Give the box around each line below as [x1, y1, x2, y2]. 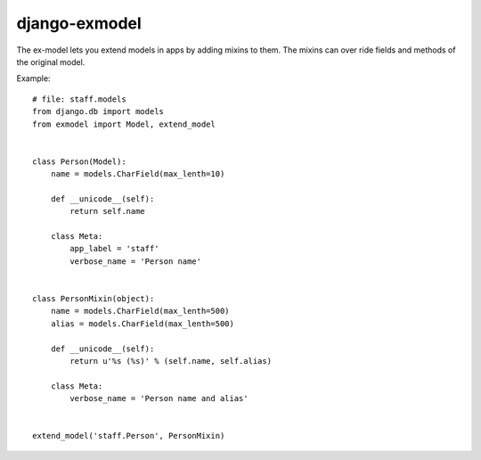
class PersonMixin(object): [32, 293, 155, 303]
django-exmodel [16, 13, 142, 33]
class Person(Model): [32, 156, 126, 167]
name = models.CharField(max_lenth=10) [50, 169, 225, 179]
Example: [16, 73, 51, 84]
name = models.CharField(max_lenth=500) [50, 306, 231, 316]
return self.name [69, 206, 146, 217]
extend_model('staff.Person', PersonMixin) [32, 431, 225, 441]
